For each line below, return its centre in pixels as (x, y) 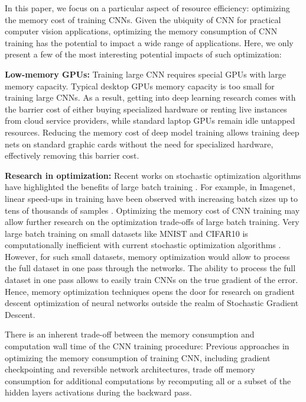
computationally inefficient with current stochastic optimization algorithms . (143, 245)
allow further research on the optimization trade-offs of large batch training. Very (152, 222)
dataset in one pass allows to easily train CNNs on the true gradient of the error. (152, 280)
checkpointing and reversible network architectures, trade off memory (130, 369)
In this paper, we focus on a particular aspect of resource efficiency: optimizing (147, 8)
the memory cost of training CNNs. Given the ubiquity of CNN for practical (143, 19)
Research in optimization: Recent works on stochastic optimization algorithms (153, 175)
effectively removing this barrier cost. (72, 155)
